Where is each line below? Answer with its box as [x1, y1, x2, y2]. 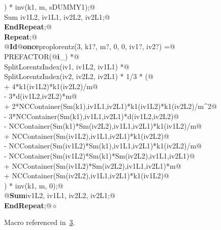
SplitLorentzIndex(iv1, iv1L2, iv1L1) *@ [4, 61, 130, 71]
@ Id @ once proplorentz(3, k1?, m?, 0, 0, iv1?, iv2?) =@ [4, 41, 175, 52]
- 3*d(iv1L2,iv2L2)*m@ [4, 91, 77, 101]
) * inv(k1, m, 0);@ [4, 180, 64, 190]
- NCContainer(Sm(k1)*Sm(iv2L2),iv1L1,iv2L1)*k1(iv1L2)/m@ [4, 121, 202, 131]
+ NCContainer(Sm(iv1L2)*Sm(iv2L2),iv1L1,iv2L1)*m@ [4, 160, 181, 171]
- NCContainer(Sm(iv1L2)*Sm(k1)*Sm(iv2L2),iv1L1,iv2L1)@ [4, 150, 195, 161]
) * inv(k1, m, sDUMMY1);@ [4, 2, 96, 12]
